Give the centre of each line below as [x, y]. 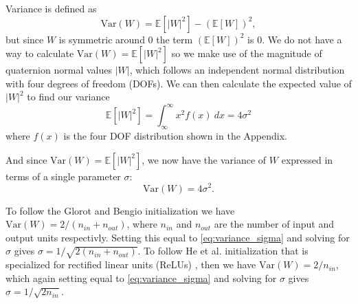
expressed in [307, 159]
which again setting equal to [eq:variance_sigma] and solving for [141, 278]
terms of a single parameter [63, 176]
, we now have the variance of [204, 159]
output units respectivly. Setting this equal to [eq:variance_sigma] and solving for [178, 237]
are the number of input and [274, 224]
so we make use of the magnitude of [247, 53]
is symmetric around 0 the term [126, 39]
